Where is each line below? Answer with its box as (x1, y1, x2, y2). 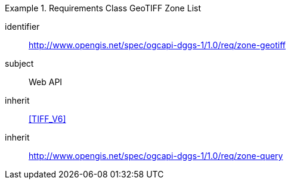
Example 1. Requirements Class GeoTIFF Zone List (5, 3, 201, 13)
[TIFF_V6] (29, 114, 66, 124)
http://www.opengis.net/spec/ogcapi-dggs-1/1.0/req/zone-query (29, 151, 283, 161)
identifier (5, 21, 40, 32)
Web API (29, 77, 63, 87)
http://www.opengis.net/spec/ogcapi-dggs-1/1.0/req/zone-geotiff (29, 40, 286, 50)
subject (5, 58, 34, 68)
